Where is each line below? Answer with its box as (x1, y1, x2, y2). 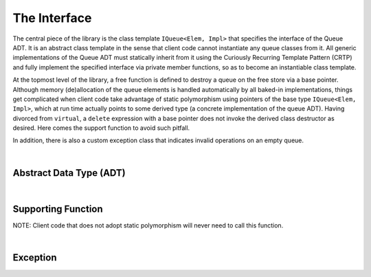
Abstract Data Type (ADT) (12, 167, 126, 179)
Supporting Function (12, 203, 103, 214)
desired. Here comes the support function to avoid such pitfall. (12, 124, 190, 132)
